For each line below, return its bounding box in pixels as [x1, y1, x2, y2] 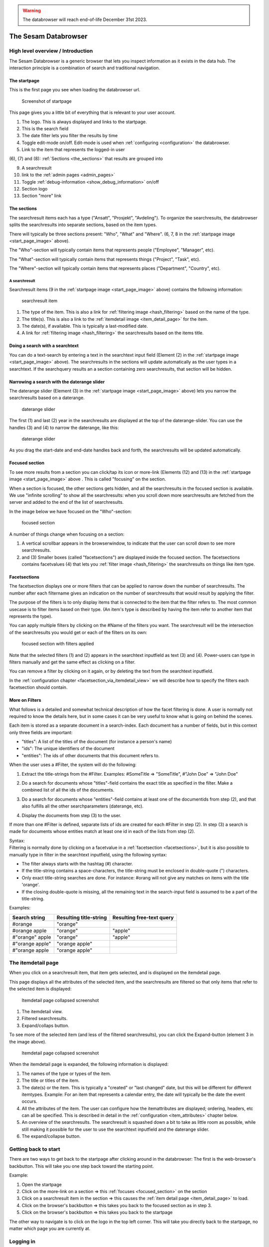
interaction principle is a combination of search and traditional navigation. [9, 65, 160, 71]
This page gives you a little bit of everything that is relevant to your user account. [9, 110, 176, 116]
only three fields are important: [9, 729, 73, 735]
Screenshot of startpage [21, 98, 72, 104]
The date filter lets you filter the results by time [21, 133, 118, 139]
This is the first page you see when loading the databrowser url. [9, 87, 140, 93]
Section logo [21, 186, 48, 192]
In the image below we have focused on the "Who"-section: [9, 508, 132, 514]
